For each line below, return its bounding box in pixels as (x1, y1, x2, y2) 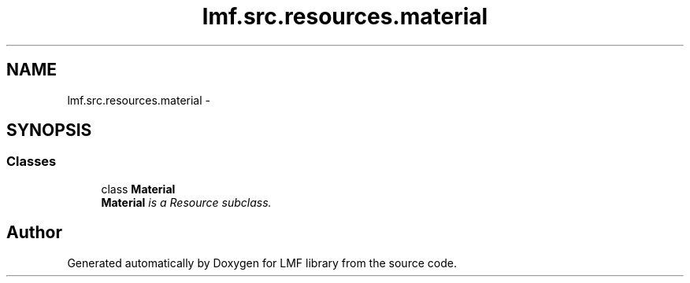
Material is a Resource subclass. (101, 195, 272, 209)
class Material (101, 182, 176, 196)
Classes (6, 153, 57, 170)
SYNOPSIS (6, 120, 92, 141)
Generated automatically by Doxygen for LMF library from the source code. (67, 255, 457, 270)
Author (6, 222, 62, 243)
